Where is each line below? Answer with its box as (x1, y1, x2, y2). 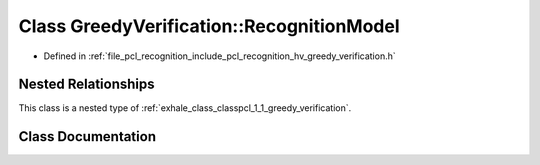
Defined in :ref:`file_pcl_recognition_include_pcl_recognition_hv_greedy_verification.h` (43, 50, 396, 62)
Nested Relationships (18, 76, 155, 93)
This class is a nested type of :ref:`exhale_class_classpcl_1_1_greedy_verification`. (18, 102, 352, 114)
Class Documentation (18, 128, 157, 145)
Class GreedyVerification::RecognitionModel (18, 15, 400, 37)
